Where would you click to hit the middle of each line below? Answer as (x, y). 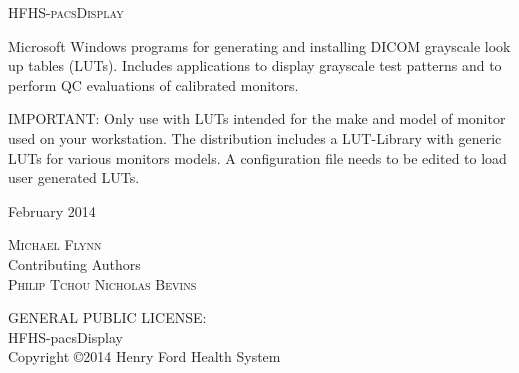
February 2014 (52, 210)
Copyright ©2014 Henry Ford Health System (144, 356)
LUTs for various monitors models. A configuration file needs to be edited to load (257, 157)
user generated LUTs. (74, 177)
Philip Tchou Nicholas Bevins (102, 283)
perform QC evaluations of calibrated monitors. (153, 84)
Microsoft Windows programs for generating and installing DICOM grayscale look (259, 45)
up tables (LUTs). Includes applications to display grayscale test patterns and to (255, 65)
